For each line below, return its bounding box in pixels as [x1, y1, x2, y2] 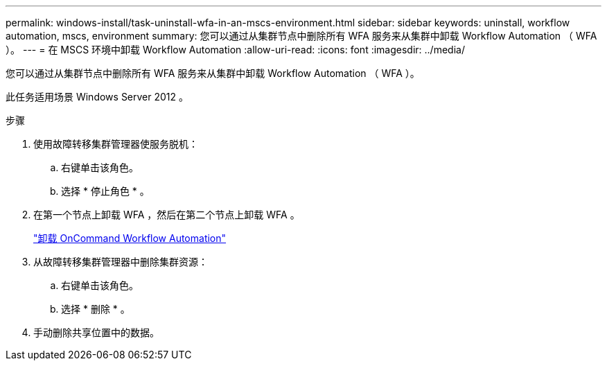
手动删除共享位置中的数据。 [33, 326, 159, 338]
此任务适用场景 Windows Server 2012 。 [6, 91, 189, 103]
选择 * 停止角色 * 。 [61, 185, 150, 197]
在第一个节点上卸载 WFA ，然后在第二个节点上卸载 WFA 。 [33, 209, 300, 220]
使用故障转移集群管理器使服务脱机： [33, 138, 198, 150]
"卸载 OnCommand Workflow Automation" [33, 232, 227, 244]
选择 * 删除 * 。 [61, 303, 130, 315]
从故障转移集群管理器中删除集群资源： [33, 256, 208, 268]
